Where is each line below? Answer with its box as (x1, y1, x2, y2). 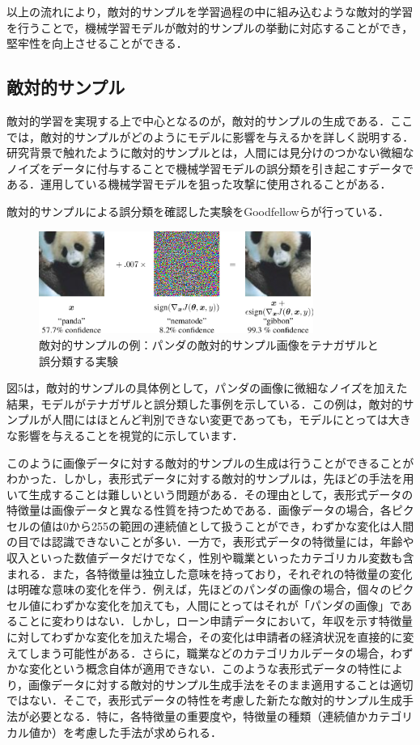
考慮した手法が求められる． (74, 723, 222, 740)
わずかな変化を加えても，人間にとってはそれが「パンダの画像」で (51, 596, 401, 613)
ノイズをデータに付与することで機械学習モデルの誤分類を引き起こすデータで (6, 159, 414, 176)
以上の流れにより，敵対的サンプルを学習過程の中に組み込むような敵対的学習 (6, 3, 414, 19)
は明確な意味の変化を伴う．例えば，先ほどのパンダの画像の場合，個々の (6, 581, 392, 598)
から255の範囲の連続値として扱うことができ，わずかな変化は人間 (68, 517, 414, 534)
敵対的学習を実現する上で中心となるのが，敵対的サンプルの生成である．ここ (6, 112, 414, 129)
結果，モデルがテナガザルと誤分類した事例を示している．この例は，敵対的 (6, 395, 403, 412)
